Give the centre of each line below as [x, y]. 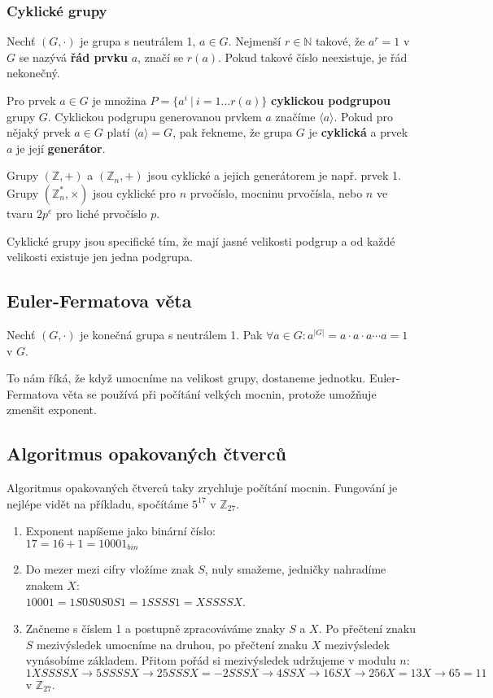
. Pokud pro [364, 116]
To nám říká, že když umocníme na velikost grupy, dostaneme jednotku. [186, 378]
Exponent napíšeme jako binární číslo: [120, 531]
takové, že [340, 41]
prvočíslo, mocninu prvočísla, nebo [276, 192]
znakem [44, 585]
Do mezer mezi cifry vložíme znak [110, 569]
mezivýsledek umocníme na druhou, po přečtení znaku [172, 644]
